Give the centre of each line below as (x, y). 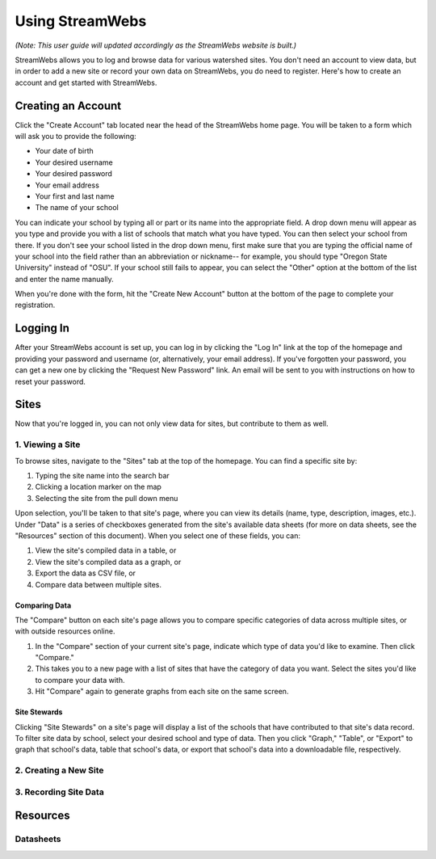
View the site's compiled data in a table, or (106, 550)
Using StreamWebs (81, 21)
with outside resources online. (65, 631)
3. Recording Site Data (59, 792)
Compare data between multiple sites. (98, 584)
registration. (35, 305)
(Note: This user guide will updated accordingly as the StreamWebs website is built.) (156, 45)
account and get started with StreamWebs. (86, 82)
